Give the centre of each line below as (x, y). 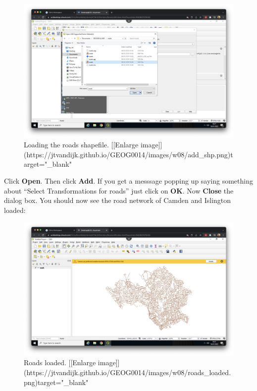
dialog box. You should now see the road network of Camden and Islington (118, 200)
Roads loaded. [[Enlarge (60, 362)
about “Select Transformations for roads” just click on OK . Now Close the (119, 190)
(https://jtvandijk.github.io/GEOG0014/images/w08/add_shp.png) (127, 154)
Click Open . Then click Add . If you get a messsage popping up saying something (128, 180)
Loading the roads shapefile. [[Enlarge (81, 145)
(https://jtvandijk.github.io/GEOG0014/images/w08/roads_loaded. (128, 372)
